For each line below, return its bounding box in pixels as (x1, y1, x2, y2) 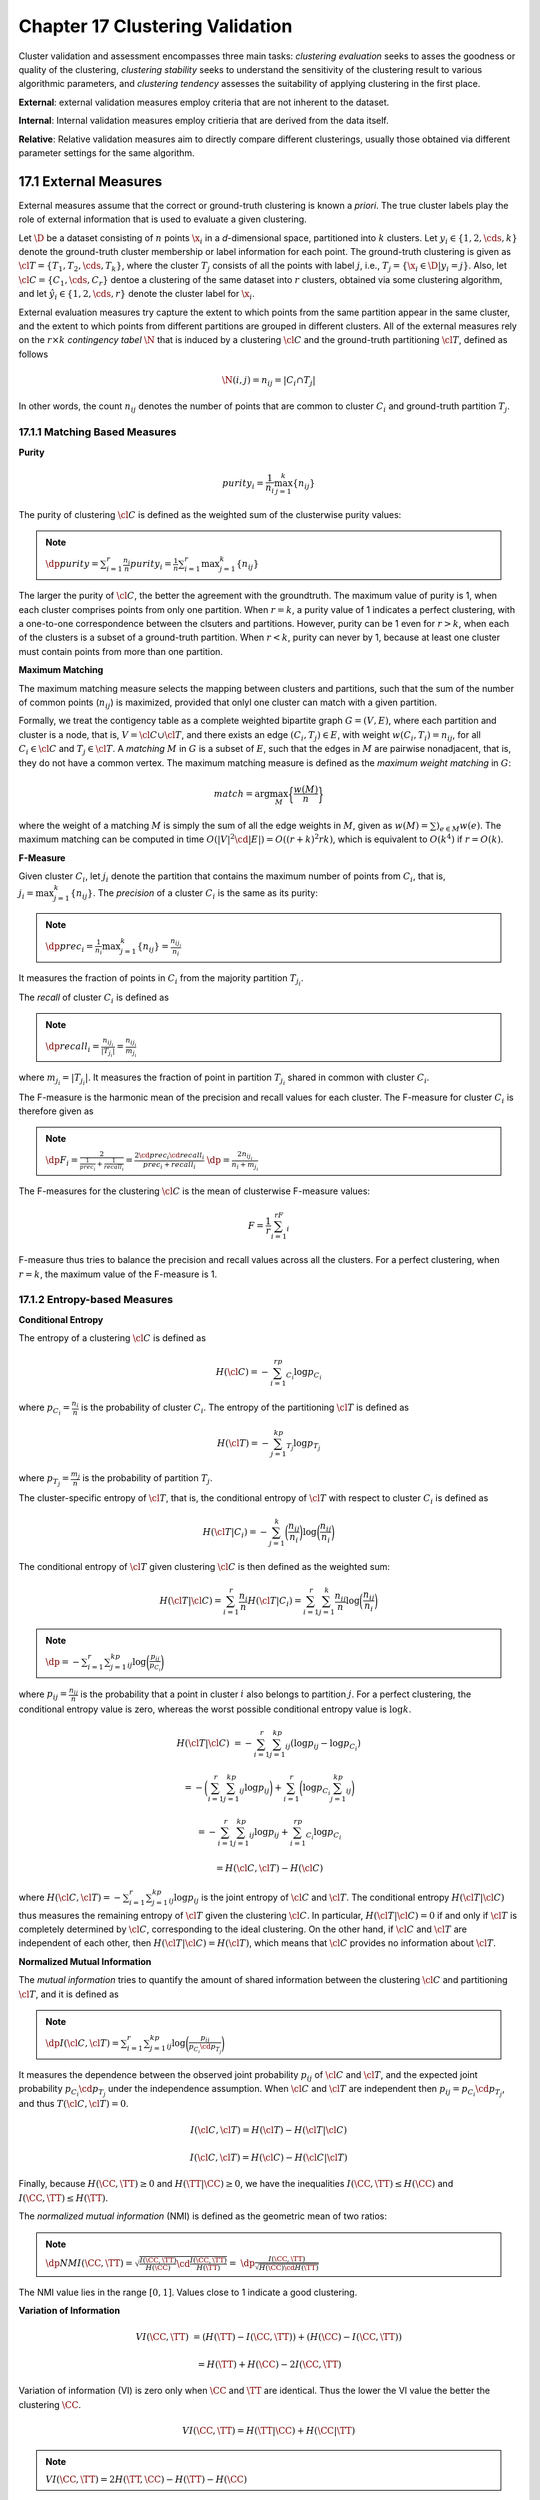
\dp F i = (45, 1155, 79, 1168)
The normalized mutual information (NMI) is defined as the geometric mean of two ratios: (18, 2210, 388, 2222)
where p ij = (18, 1688, 68, 1702)
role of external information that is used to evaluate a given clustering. (18, 213, 307, 225)
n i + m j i (231, 1160, 259, 1172)
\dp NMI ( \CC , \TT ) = (45, 2257, 134, 2269)
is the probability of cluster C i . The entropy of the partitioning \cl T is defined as (80, 1401, 410, 1415)
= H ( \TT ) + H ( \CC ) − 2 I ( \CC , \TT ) (197, 2358, 342, 2370)
